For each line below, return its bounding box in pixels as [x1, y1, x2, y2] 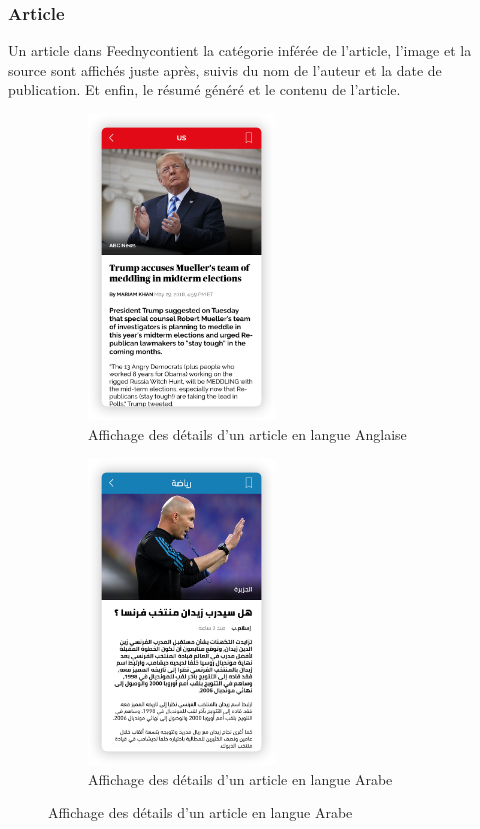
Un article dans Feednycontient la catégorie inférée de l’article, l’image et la [8, 40, 472, 61]
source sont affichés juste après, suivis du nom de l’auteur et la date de [8, 59, 442, 80]
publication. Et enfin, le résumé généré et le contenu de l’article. [8, 79, 401, 100]
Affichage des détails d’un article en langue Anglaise [88, 424, 407, 445]
